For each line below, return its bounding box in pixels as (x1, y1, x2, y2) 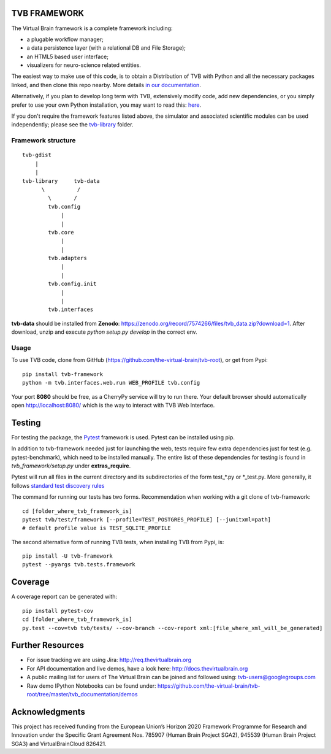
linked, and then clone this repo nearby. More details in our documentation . (11, 81, 202, 88)
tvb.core (48, 229, 74, 236)
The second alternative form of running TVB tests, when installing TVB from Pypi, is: (11, 538, 224, 545)
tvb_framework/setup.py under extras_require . (11, 462, 131, 469)
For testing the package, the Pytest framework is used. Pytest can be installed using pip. (11, 433, 235, 441)
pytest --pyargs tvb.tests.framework (22, 561, 136, 568)
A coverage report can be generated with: (11, 593, 118, 601)
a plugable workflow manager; (26, 36, 104, 43)
